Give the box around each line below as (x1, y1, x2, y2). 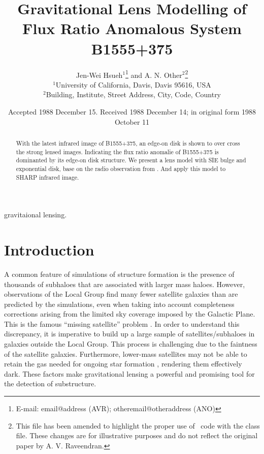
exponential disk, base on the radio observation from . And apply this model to (16, 164, 226, 173)
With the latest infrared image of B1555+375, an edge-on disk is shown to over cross (16, 138, 240, 147)
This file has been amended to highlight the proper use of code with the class (16, 420, 260, 431)
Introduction (4, 239, 94, 260)
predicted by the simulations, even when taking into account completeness (4, 298, 235, 309)
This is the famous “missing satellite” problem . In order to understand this (4, 318, 240, 329)
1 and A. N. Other (125, 68, 182, 80)
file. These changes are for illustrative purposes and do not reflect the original (16, 430, 258, 441)
